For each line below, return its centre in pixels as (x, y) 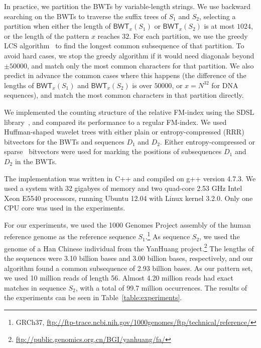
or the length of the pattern (47, 36)
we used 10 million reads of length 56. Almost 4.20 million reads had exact (119, 278)
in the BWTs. (36, 161)
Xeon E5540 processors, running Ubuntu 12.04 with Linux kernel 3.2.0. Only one (128, 198)
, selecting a (217, 16)
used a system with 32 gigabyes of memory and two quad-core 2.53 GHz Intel (123, 188)
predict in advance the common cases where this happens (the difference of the (125, 75)
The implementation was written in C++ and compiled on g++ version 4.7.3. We (130, 178)
